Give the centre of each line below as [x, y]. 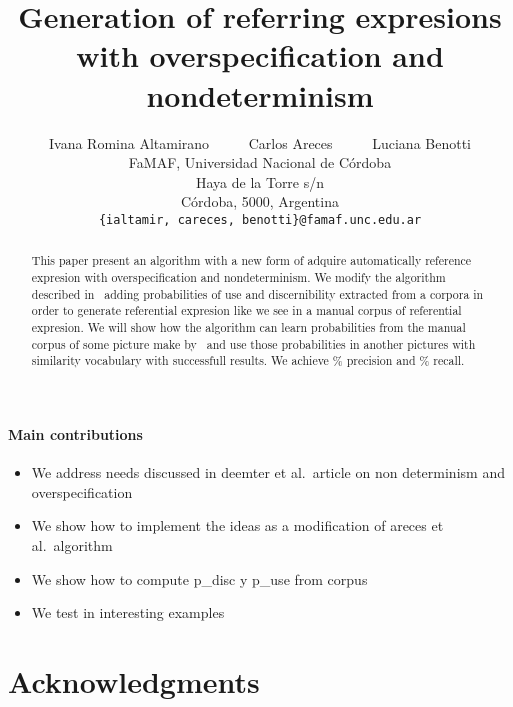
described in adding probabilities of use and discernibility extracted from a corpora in [257, 293]
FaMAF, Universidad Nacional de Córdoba [260, 162]
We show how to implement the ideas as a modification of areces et [237, 525]
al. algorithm [72, 544]
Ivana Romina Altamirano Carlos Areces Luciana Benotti [259, 142]
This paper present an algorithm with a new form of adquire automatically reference [251, 260]
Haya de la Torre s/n [260, 181]
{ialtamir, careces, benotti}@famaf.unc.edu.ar [260, 219]
